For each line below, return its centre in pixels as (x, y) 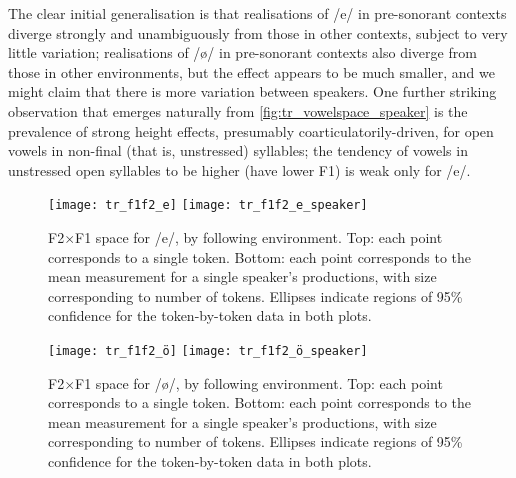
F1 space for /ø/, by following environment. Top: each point (259, 382)
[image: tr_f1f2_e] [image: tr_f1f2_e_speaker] (208, 205)
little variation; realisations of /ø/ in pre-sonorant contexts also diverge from (242, 52)
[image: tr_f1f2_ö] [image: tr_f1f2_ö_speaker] (208, 350)
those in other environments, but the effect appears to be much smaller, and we (251, 71)
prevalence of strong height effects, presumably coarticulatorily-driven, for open (251, 130)
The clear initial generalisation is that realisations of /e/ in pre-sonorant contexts (257, 13)
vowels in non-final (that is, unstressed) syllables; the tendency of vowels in (238, 150)
